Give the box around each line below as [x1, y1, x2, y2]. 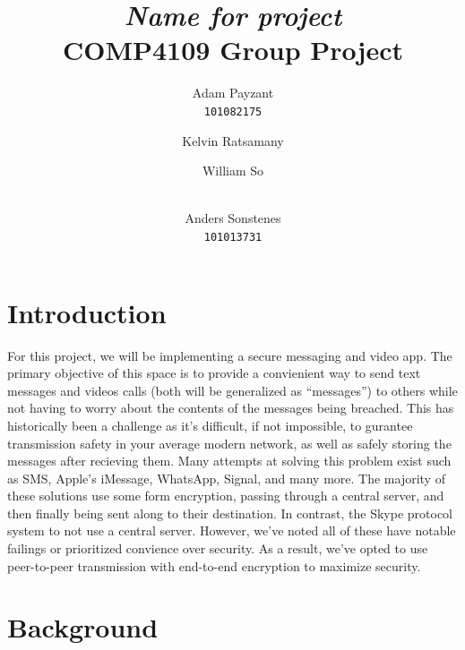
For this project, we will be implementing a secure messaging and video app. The [7, 346, 452, 364]
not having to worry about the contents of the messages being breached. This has [7, 398, 454, 417]
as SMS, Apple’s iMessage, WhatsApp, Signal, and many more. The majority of [7, 468, 445, 487]
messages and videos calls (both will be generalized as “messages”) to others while [7, 381, 458, 399]
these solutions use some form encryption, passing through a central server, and [7, 486, 444, 505]
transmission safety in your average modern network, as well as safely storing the [7, 433, 452, 452]
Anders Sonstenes [185, 209, 281, 227]
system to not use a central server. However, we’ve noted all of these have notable [7, 521, 456, 540]
